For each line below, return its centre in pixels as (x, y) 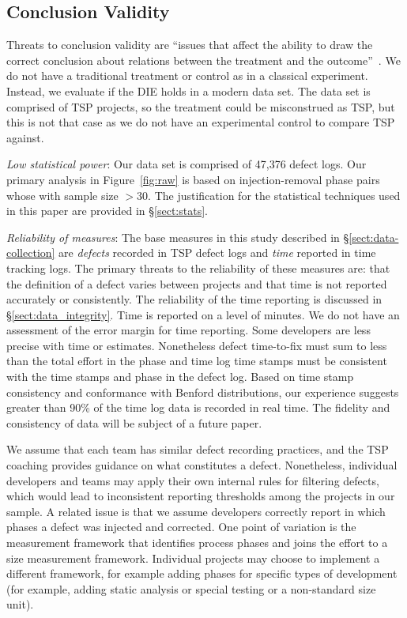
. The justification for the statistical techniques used (274, 195)
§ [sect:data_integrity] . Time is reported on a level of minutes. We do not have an (203, 314)
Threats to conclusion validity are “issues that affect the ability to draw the (190, 45)
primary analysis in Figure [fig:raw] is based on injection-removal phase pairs (193, 179)
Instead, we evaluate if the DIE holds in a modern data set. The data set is (188, 90)
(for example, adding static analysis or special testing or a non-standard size (191, 588)
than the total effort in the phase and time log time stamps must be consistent (197, 361)
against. (25, 137)
